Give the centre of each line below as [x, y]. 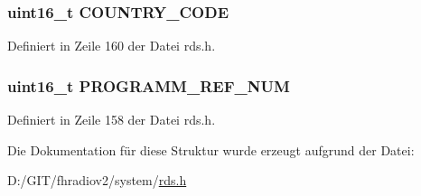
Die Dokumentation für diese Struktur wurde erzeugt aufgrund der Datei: [211, 149]
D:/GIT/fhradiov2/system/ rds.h [97, 180]
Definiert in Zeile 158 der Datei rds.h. [112, 120]
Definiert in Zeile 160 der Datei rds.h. [112, 46]
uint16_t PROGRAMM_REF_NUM [149, 85]
